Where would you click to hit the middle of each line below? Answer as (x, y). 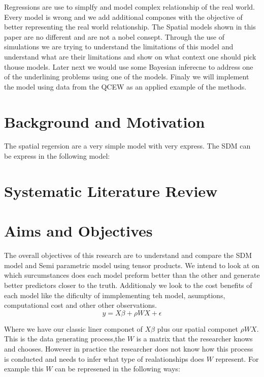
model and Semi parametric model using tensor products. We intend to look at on (132, 265)
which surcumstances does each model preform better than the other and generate (132, 275)
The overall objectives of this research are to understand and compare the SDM (128, 255)
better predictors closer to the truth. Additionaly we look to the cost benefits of (128, 285)
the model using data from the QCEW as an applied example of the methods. (125, 86)
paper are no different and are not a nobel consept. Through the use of (114, 36)
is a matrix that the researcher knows (194, 339)
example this (24, 369)
